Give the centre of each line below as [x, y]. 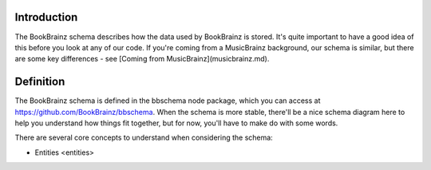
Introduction [46, 17]
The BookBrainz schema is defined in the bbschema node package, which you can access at [168, 101]
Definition [40, 82]
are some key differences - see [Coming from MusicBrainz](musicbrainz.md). [142, 59]
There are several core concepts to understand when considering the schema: [144, 138]
